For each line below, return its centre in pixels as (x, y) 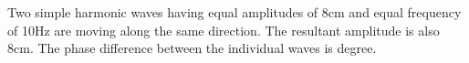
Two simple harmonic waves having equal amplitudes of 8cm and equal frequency (234, 12)
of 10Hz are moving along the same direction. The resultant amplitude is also (224, 30)
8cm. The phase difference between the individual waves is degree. (192, 48)
